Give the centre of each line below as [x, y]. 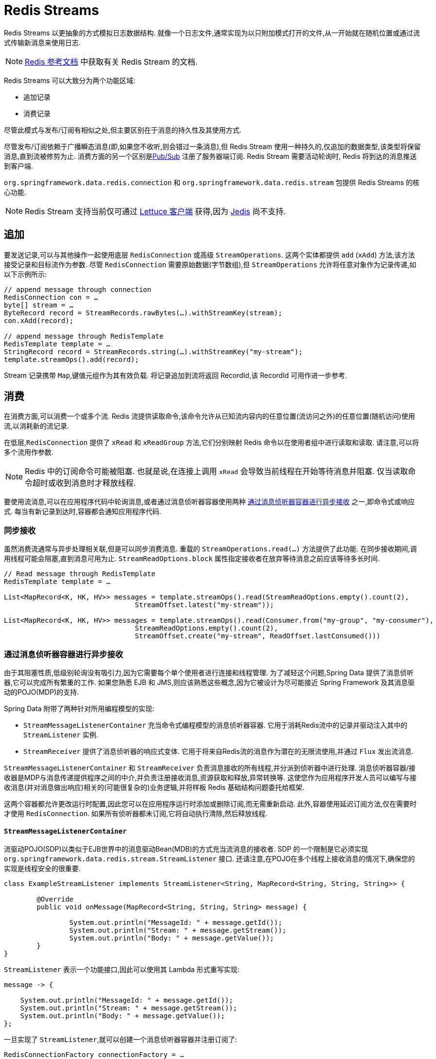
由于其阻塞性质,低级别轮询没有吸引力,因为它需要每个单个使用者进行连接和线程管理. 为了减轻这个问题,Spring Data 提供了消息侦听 [209, 672]
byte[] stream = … [39, 305]
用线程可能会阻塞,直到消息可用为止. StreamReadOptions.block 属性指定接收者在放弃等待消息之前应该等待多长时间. [192, 559]
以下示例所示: [25, 274]
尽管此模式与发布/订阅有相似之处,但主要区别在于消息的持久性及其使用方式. [123, 130]
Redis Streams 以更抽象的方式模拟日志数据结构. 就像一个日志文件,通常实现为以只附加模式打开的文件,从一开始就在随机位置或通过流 [212, 33]
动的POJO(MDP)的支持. [42, 692]
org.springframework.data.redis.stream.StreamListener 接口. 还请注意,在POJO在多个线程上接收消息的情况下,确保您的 [210, 859]
